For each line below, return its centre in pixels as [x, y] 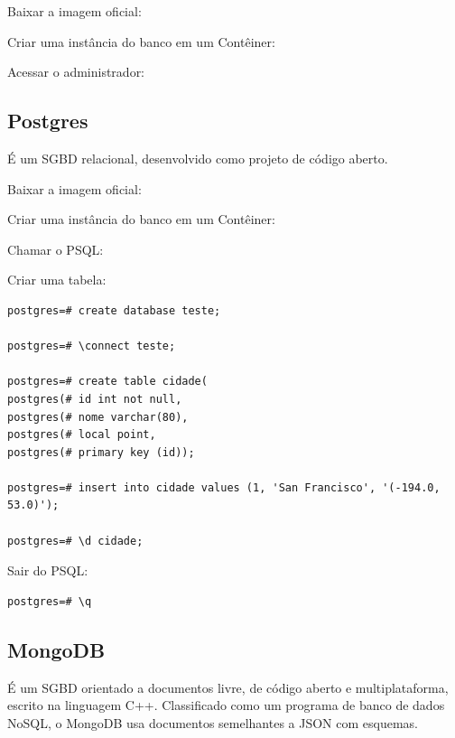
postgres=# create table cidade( [107, 382]
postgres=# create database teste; [114, 310]
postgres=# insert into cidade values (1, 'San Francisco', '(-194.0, [224, 487]
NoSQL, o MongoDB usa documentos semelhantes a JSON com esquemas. [213, 722]
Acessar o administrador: [76, 72]
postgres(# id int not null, [95, 399]
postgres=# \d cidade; [75, 541]
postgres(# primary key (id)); [101, 452]
